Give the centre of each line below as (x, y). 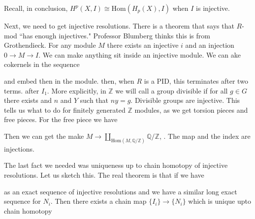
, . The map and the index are (205, 136)
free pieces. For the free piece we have (61, 119)
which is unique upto (220, 201)
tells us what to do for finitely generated (65, 109)
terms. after (22, 90)
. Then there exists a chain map (98, 201)
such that (94, 100)
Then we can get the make (44, 136)
